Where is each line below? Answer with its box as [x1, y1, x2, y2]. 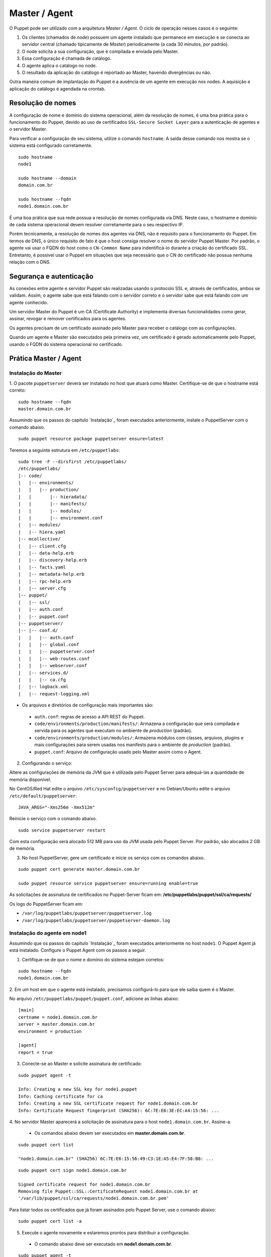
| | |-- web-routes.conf [18, 656, 90, 661]
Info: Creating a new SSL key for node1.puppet [18, 1087, 138, 1092]
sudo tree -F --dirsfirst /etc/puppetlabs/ [18, 459, 127, 465]
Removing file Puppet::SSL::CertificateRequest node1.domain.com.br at [18, 1189, 198, 1194]
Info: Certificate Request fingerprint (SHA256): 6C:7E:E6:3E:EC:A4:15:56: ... [18, 1108, 219, 1113]
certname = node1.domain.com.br [18, 1014, 98, 1020]
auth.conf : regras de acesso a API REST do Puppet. [34, 713, 145, 720]
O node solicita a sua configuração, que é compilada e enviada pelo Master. [22, 48, 179, 54]
